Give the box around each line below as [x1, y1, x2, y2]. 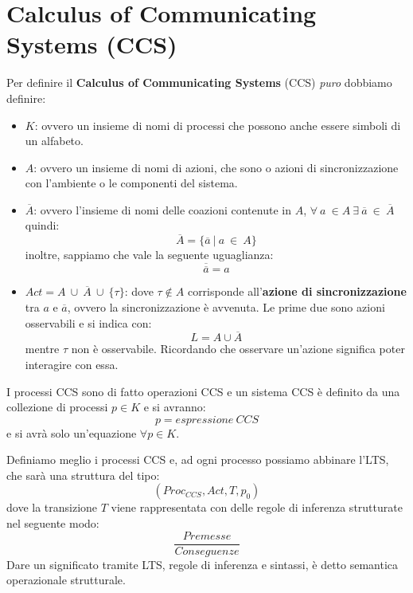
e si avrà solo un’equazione [6, 424, 137, 441]
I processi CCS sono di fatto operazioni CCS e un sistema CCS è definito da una [6, 383, 400, 399]
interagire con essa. [25, 355, 119, 372]
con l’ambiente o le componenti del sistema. [25, 175, 238, 191]
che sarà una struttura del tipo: [6, 466, 160, 483]
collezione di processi [6, 399, 108, 415]
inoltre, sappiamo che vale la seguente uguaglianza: [25, 246, 274, 263]
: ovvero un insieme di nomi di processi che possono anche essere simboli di [34, 116, 401, 133]
